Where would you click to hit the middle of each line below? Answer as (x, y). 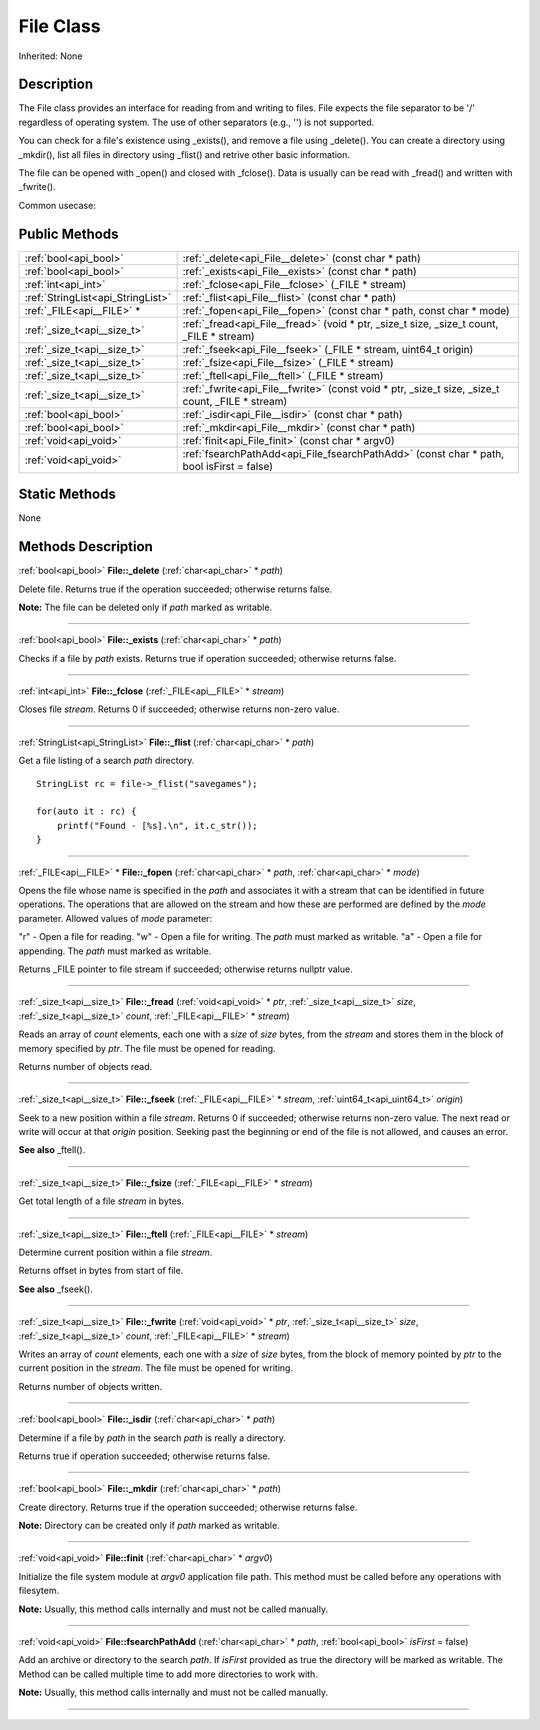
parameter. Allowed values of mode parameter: (115, 918)
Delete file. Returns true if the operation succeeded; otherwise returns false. (175, 589)
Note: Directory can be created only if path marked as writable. (149, 1526)
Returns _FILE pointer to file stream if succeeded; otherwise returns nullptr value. (186, 969)
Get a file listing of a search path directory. (106, 761)
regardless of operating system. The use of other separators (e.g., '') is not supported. (196, 122)
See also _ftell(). (52, 1150)
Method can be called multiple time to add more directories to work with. (168, 1674)
